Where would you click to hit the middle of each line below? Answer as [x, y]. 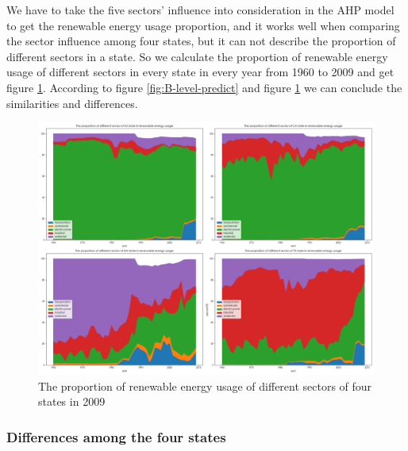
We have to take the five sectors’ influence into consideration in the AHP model [200, 10]
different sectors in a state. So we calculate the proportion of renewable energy [197, 56]
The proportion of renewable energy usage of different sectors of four [205, 385]
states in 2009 [72, 401]
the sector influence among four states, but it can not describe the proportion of [201, 41]
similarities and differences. [72, 103]
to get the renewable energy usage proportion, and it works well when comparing [203, 25]
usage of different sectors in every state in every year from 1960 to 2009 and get [200, 72]
